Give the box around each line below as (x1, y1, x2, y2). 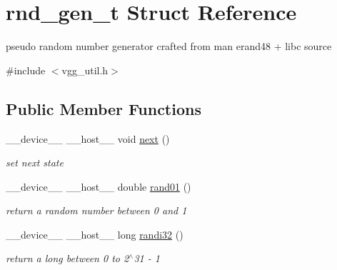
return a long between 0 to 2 (6, 251, 129, 266)
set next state (6, 155, 64, 170)
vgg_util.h (61, 62, 109, 77)
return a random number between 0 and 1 (6, 203, 187, 218)
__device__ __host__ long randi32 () (6, 226, 183, 241)
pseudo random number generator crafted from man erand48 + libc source (6, 39, 332, 54)
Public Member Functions (6, 97, 201, 119)
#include (6, 62, 46, 77)
